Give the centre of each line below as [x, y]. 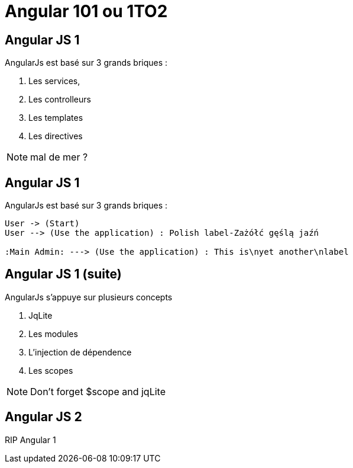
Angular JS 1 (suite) [63, 274]
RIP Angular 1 [30, 440]
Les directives [56, 136]
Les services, [54, 81]
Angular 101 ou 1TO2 [86, 11]
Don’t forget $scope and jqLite [98, 391]
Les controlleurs [60, 100]
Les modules [53, 334]
